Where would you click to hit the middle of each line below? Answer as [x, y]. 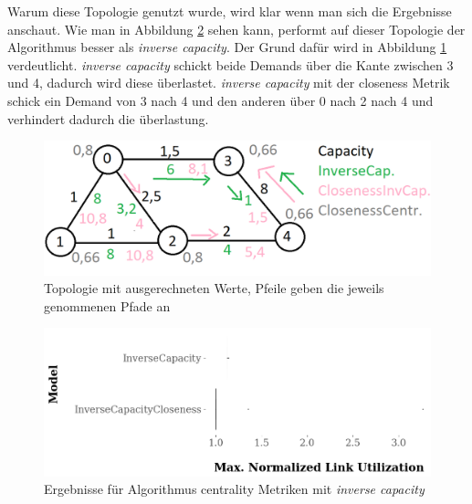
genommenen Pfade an [107, 305]
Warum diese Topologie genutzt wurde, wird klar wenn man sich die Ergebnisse [230, 11]
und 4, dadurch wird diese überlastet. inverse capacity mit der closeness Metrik [229, 83]
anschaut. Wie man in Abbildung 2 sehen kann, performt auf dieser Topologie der [236, 29]
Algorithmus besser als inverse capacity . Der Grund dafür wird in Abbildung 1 [227, 47]
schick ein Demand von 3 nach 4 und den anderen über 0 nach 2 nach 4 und [220, 100]
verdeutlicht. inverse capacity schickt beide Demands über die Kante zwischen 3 [231, 64]
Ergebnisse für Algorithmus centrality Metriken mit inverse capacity [234, 489]
